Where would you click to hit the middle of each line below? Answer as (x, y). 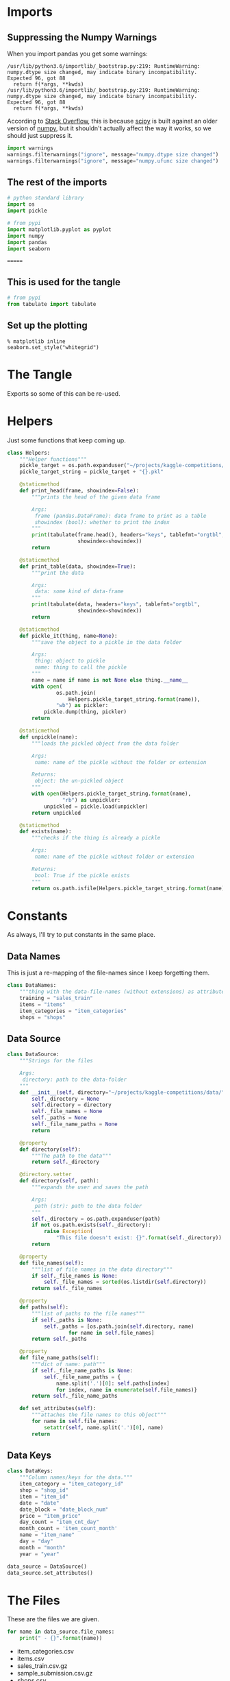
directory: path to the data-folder (75, 1080)
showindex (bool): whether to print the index (102, 522)
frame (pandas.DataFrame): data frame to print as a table (120, 516)
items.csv (30, 1659)
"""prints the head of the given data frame (96, 497)
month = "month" (43, 1547)
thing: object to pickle (70, 661)
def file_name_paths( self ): (59, 1358)
